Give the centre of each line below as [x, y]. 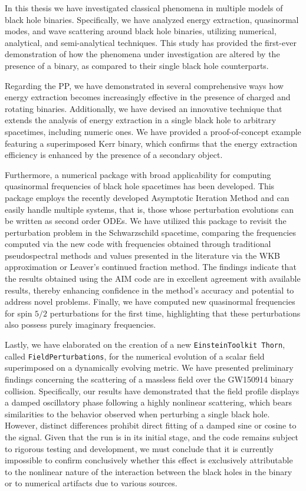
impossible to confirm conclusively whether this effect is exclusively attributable [149, 460]
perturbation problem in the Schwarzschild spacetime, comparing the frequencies [150, 232]
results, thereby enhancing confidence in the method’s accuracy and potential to [149, 290]
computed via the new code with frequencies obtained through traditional [138, 244]
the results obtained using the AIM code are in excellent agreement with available [153, 279]
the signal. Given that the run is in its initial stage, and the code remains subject [152, 436]
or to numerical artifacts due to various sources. [91, 483]
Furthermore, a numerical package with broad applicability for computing [138, 174]
